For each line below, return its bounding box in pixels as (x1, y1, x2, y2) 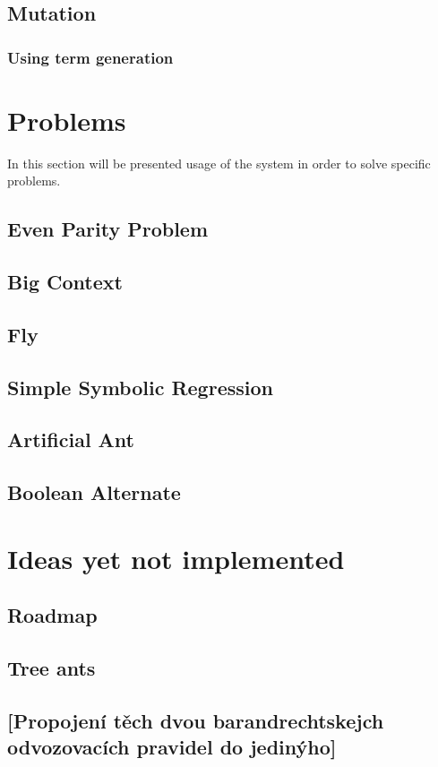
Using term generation (7, 46, 174, 68)
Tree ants (7, 654, 96, 682)
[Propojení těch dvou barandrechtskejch (7, 706, 384, 734)
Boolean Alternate (7, 478, 181, 506)
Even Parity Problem (7, 215, 209, 243)
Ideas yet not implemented (7, 539, 345, 576)
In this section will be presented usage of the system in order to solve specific (7, 153, 431, 172)
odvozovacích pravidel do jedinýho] (7, 733, 337, 761)
